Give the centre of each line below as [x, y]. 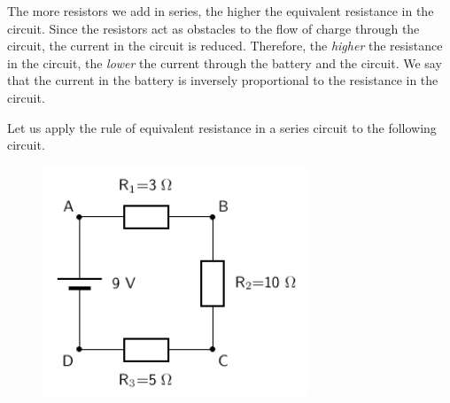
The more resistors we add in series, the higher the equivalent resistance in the [221, 11]
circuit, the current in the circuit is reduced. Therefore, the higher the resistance [225, 46]
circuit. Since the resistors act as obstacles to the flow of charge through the [213, 28]
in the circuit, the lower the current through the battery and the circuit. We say [225, 62]
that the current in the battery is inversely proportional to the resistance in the [223, 80]
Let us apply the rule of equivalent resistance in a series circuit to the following [222, 127]
